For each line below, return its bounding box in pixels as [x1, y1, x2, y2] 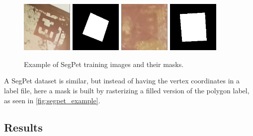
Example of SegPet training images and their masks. [24, 59, 184, 69]
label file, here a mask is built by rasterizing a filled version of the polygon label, [4, 85, 250, 96]
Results [4, 119, 43, 135]
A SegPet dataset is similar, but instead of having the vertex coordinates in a [4, 75, 240, 86]
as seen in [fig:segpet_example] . [4, 95, 100, 105]
